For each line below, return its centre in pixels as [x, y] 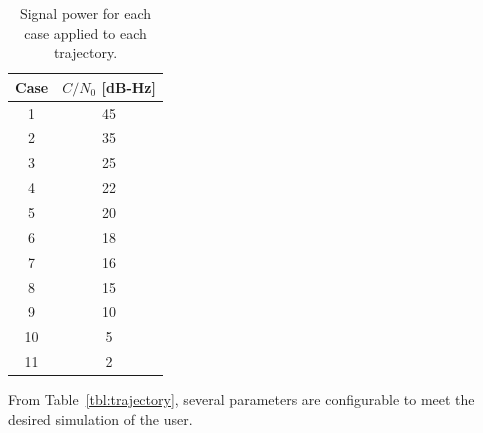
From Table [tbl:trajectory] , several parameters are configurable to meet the [241, 399]
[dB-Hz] [128, 86]
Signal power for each [85, 13]
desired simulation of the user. [100, 418]
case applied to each [85, 32]
